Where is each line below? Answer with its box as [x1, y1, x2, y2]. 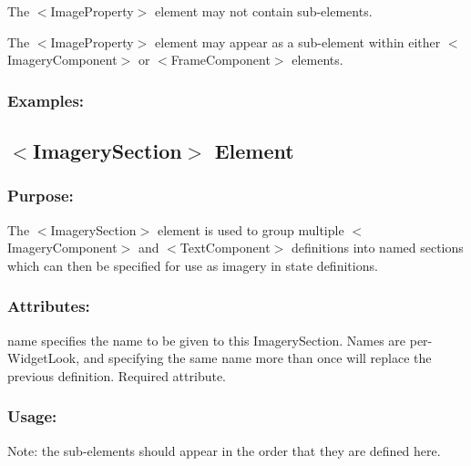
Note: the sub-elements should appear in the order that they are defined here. [7, 440, 441, 460]
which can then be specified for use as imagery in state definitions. [7, 255, 378, 274]
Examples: [7, 88, 85, 111]
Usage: [7, 405, 57, 428]
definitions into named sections [291, 238, 464, 257]
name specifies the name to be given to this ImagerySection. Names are [7, 330, 406, 349]
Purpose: [7, 184, 74, 207]
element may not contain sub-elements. [155, 2, 373, 20]
